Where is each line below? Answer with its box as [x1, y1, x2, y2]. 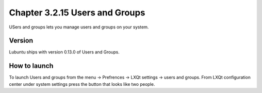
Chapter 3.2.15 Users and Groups [9, 7, 146, 18]
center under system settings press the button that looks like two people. [9, 81, 155, 87]
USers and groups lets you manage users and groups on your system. [9, 24, 149, 30]
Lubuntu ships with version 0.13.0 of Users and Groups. [9, 49, 120, 55]
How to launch [9, 62, 53, 70]
